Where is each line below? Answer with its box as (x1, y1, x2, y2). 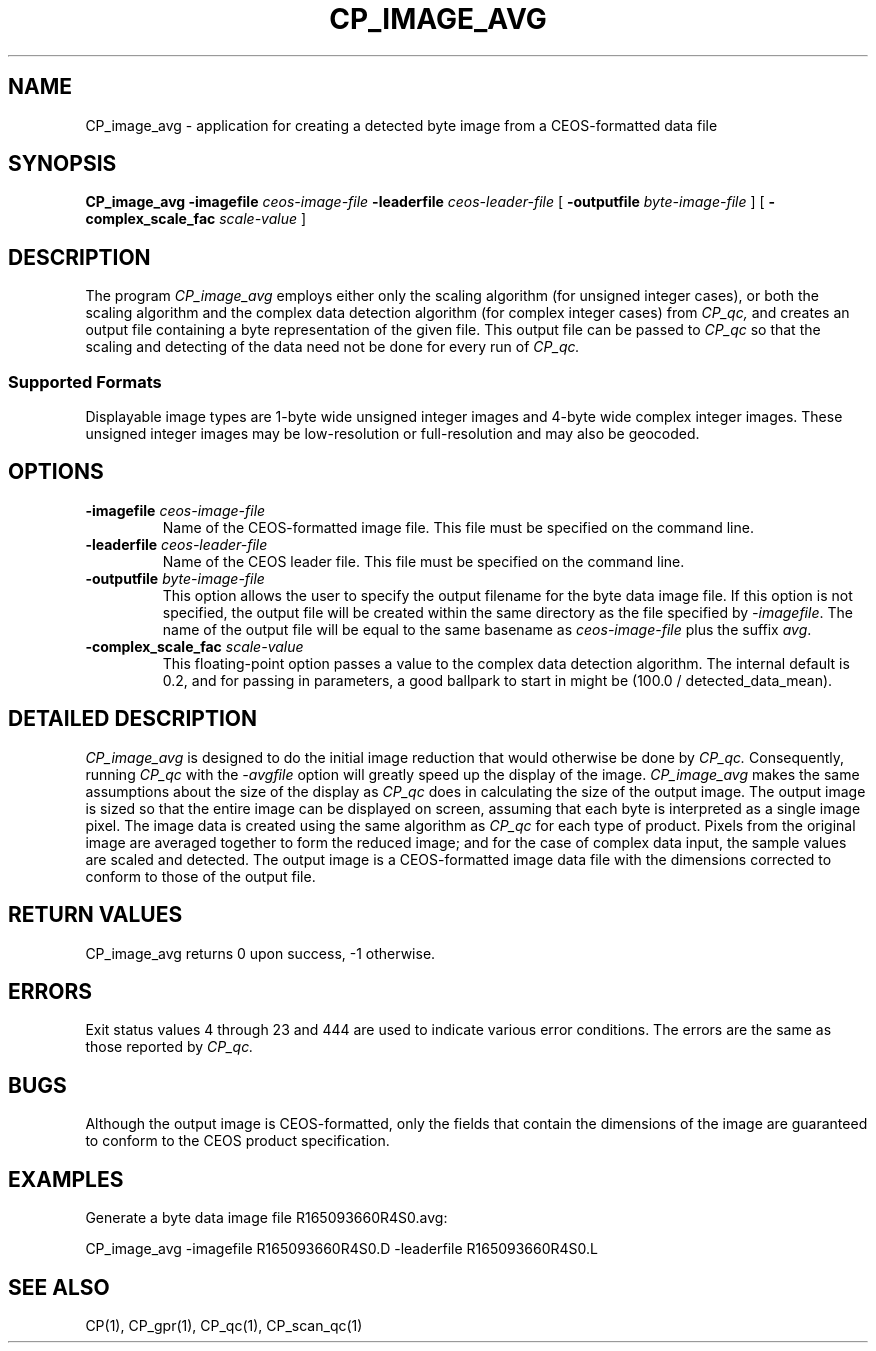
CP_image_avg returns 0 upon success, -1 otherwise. (85, 944, 436, 962)
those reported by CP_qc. (85, 1038, 254, 1056)
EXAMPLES (8, 1166, 124, 1192)
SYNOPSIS (8, 151, 117, 177)
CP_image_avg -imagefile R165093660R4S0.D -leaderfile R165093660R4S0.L (85, 1240, 599, 1258)
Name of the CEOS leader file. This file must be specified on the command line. (162, 552, 685, 570)
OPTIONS (8, 459, 104, 485)
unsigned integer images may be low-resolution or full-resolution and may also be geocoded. (85, 425, 700, 443)
